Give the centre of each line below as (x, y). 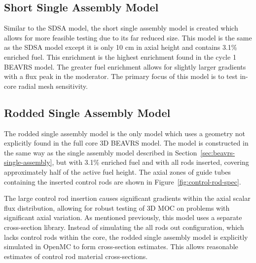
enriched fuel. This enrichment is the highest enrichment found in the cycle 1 (120, 56)
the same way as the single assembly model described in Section (101, 152)
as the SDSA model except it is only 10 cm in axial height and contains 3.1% (121, 47)
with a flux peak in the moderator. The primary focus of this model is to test (121, 76)
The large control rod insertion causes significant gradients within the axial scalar (127, 198)
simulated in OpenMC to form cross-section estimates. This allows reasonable (121, 246)
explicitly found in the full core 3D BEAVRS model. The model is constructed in (126, 143)
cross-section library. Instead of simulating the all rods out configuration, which (124, 227)
